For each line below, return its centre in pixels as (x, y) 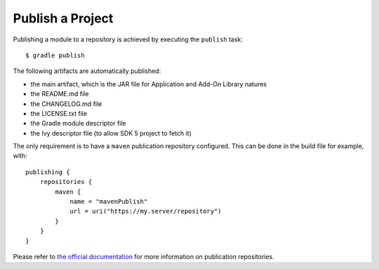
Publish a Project (63, 18)
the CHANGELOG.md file (66, 104)
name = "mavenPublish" (109, 202)
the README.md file (60, 94)
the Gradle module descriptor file (78, 124)
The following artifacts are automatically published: (87, 71)
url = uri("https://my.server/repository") (146, 211)
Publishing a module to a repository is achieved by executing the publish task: (128, 39)
